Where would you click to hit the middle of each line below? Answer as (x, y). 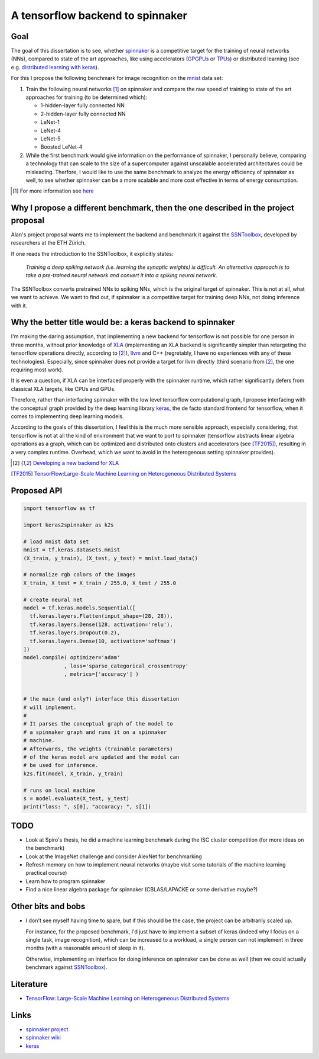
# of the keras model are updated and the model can (101, 757)
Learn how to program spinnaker (66, 881)
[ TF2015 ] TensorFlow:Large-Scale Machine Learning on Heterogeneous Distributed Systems (123, 474)
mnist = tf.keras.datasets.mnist (72, 550)
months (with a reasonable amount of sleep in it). (85, 948)
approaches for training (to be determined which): (87, 97)
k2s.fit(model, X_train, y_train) (73, 774)
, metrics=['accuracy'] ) (101, 674)
